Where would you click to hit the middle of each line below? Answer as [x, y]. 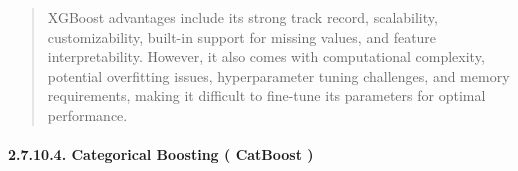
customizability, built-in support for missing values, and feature [242, 36]
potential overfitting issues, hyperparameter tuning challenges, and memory [278, 75]
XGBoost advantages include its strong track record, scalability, [242, 17]
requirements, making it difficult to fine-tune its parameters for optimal [266, 95]
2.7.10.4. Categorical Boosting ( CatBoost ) [161, 154]
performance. [87, 114]
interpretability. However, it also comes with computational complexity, [266, 56]
